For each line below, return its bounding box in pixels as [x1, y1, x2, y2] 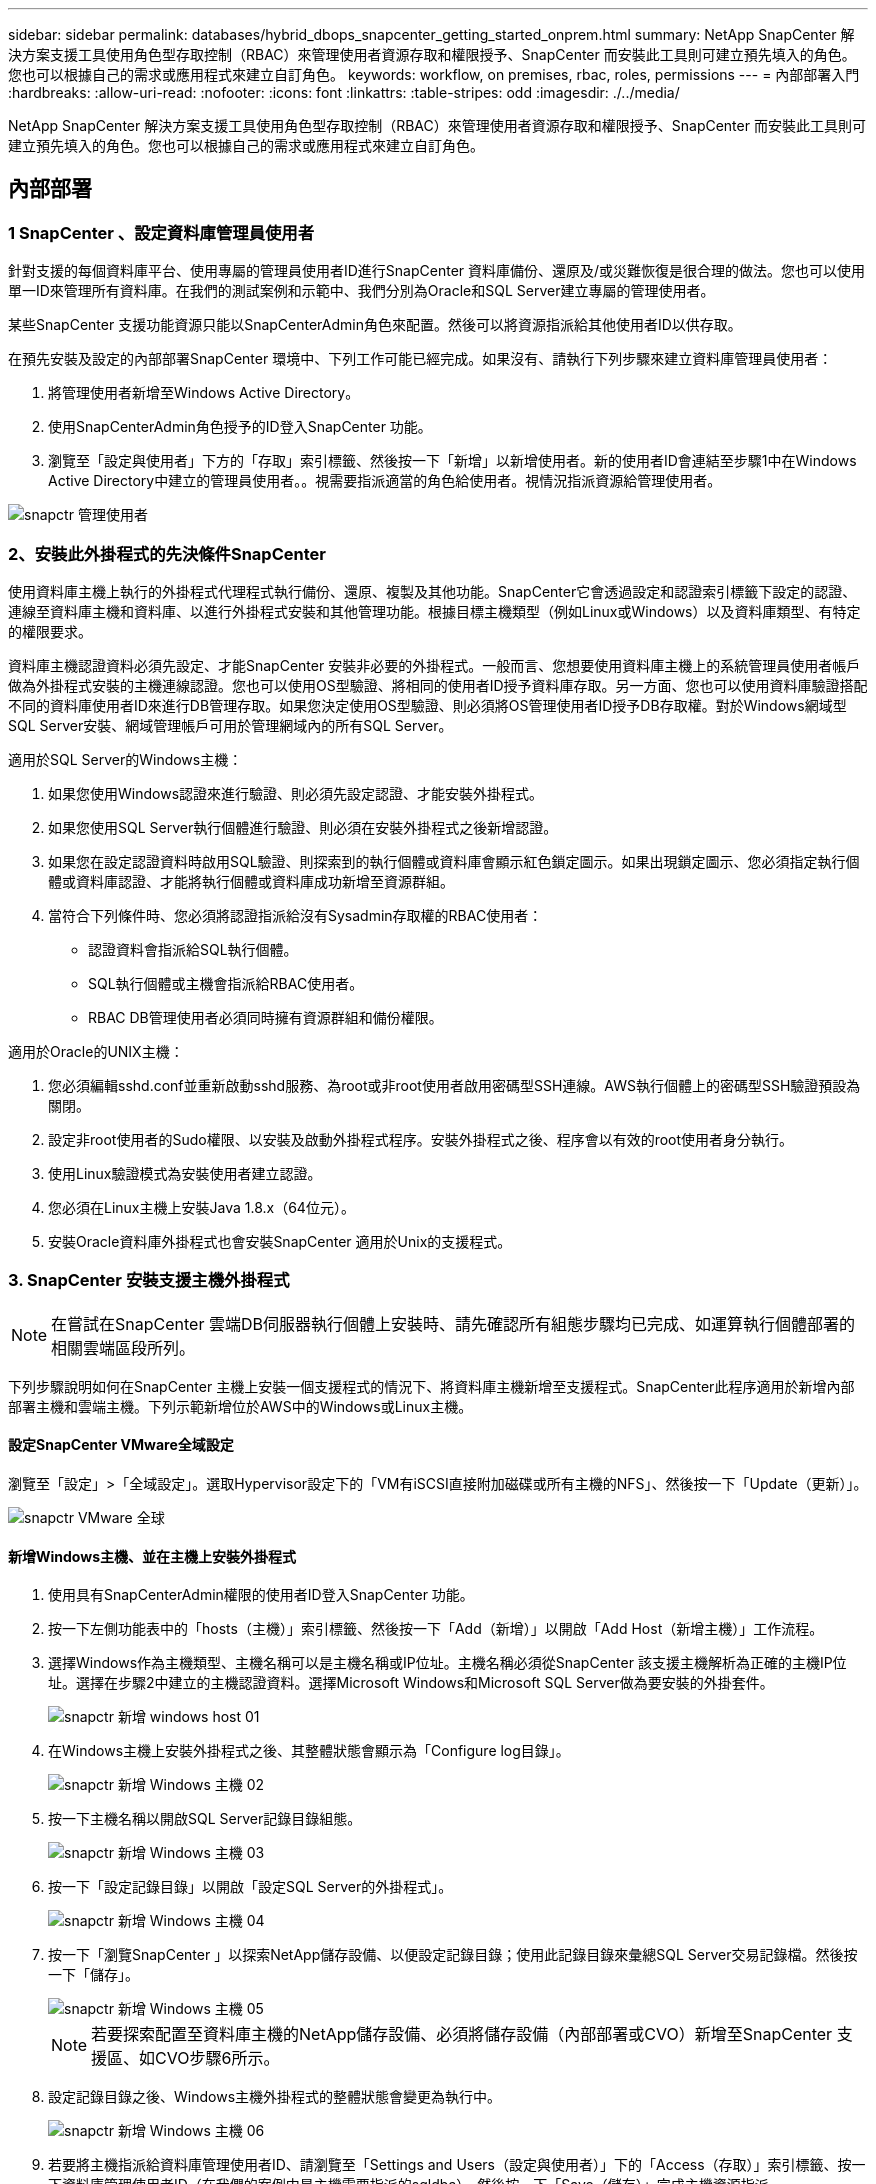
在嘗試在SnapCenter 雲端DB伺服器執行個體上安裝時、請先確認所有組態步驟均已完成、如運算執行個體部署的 [51, 1313, 855, 1334]
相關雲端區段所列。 [51, 1337, 196, 1358]
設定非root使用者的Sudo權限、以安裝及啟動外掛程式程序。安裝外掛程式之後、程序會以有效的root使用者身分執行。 [48, 1130, 794, 1148]
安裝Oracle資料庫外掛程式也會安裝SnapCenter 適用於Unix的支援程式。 [48, 1232, 512, 1250]
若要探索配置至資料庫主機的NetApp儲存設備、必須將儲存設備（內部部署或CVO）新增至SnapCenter [91, 2024, 833, 2045]
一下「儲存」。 [48, 1966, 139, 1984]
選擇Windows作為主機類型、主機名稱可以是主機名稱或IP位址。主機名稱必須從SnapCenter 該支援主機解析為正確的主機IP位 [48, 1654, 847, 1672]
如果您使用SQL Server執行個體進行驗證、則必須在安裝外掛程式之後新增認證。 [48, 818, 558, 836]
